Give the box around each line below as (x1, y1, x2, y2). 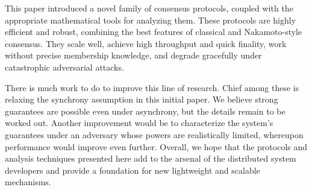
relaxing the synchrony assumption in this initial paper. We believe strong (5, 93, 278, 106)
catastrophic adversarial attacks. (5, 60, 124, 73)
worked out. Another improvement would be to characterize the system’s (5, 116, 273, 129)
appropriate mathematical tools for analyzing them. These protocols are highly (5, 13, 296, 26)
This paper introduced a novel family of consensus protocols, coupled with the (5, 2, 293, 14)
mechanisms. (5, 176, 51, 188)
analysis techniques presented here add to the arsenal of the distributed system (5, 152, 296, 165)
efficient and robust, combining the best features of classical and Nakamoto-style (5, 25, 302, 38)
